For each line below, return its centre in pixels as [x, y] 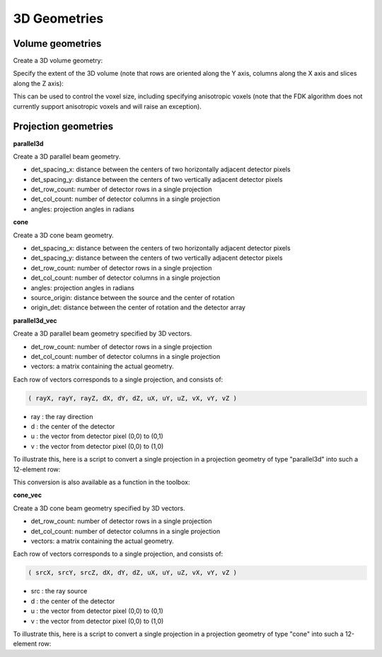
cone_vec [28, 495]
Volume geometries [57, 44]
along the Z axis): [38, 83]
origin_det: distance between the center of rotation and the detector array [138, 307]
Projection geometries [63, 126]
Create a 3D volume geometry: [58, 61]
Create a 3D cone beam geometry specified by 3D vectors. [99, 508]
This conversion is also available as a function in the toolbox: [102, 482]
